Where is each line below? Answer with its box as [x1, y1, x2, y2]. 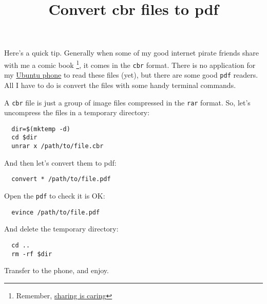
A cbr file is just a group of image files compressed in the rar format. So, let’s [4, 97, 251, 108]
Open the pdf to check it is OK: [4, 190, 105, 201]
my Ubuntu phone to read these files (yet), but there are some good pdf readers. [4, 69, 258, 80]
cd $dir [11, 134, 37, 141]
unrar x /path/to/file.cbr [11, 142, 104, 150]
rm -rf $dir [11, 250, 52, 258]
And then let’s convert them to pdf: [4, 157, 117, 168]
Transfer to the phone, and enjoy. [4, 265, 109, 276]
